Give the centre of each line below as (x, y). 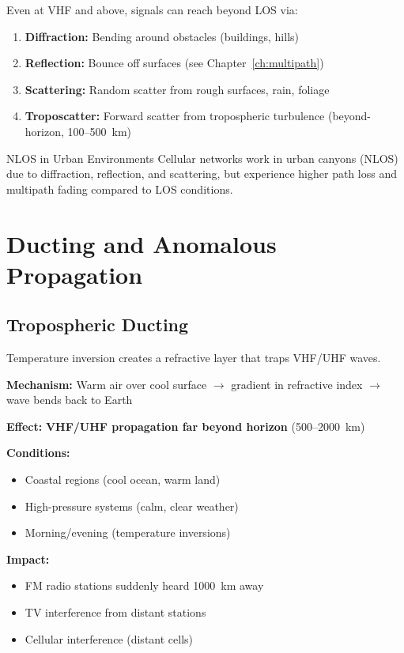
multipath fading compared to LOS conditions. (120, 189)
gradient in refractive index (297, 384)
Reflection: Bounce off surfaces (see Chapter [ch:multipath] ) (174, 63)
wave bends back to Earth (70, 400)
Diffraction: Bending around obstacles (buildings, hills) (162, 36)
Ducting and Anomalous (142, 243)
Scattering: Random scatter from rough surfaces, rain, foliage (177, 89)
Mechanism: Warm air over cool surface (107, 384)
